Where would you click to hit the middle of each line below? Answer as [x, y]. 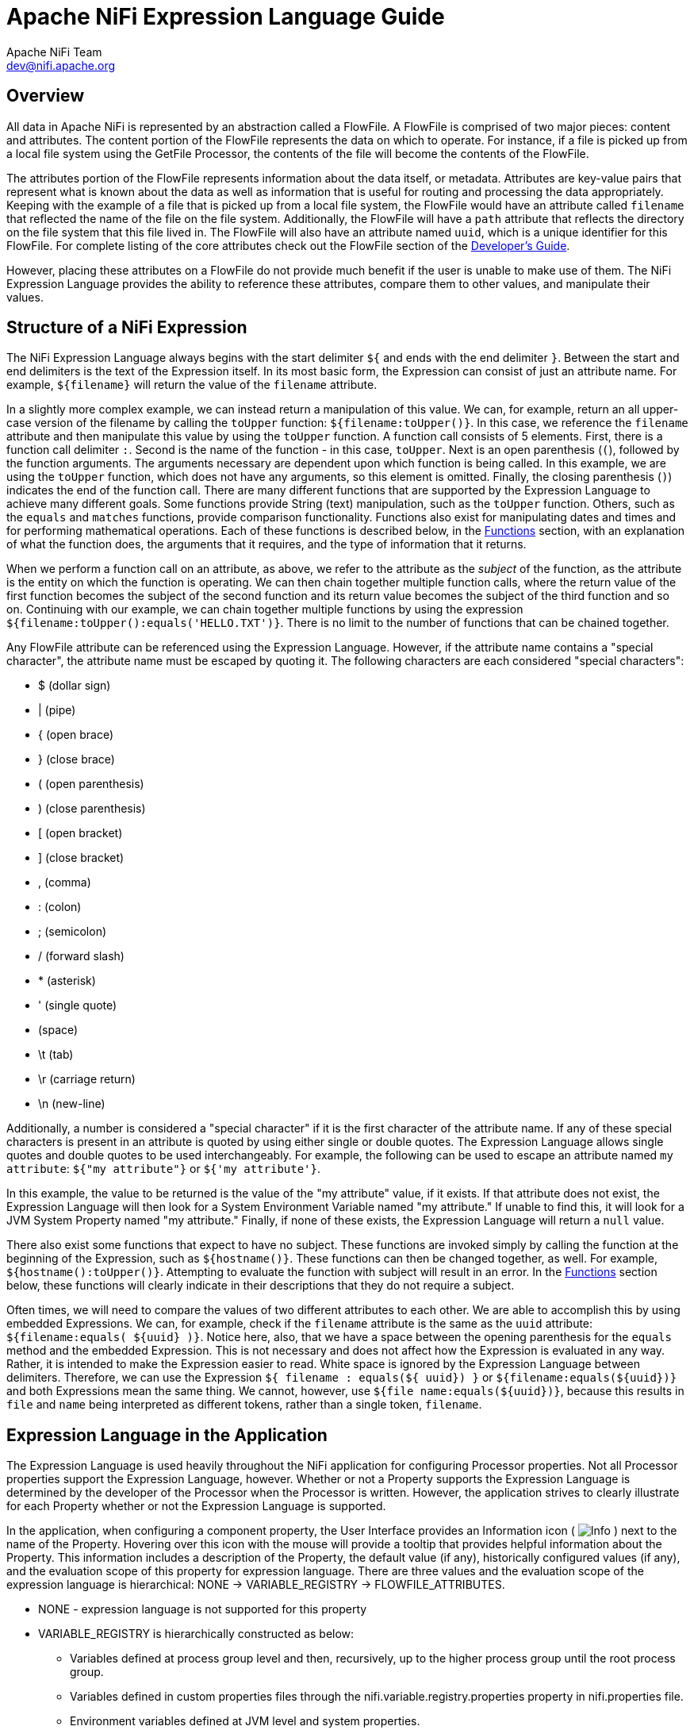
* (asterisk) [67, 981]
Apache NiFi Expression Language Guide [226, 17]
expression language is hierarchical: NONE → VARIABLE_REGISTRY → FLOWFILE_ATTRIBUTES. [256, 1585]
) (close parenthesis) [92, 809]
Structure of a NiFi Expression [127, 328]
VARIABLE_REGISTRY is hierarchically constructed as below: [196, 1634]
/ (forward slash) [81, 956]
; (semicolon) [73, 932]
